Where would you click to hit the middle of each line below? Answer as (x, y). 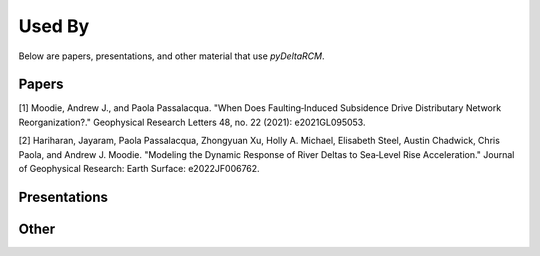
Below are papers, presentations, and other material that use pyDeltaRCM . (171, 56)
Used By (54, 26)
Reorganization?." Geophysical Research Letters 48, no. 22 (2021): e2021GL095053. (192, 122)
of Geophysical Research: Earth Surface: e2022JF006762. (139, 169)
